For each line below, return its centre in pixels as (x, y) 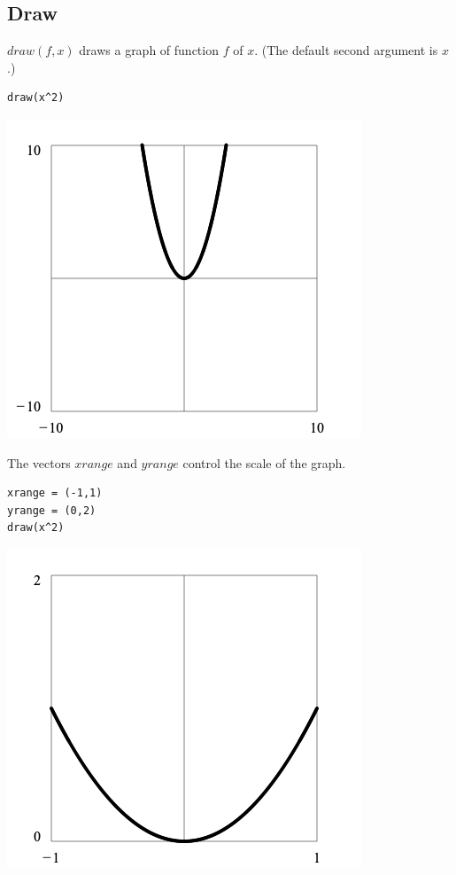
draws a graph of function (149, 50)
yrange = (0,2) (52, 510)
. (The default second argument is (346, 50)
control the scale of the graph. (264, 462)
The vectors (39, 462)
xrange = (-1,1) (55, 493)
